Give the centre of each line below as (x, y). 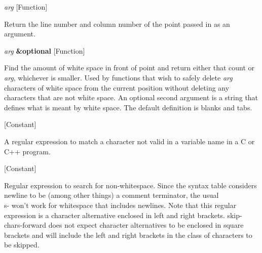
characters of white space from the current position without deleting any (117, 87)
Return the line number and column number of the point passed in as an (117, 24)
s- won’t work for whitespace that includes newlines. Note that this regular (120, 205)
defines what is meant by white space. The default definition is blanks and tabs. (128, 107)
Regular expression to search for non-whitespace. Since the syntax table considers (130, 185)
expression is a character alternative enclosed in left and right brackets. (115, 215)
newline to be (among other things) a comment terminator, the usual (111, 195)
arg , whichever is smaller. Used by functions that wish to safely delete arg (118, 77)
